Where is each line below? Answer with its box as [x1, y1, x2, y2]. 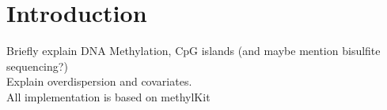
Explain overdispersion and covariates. [6, 73, 192, 90]
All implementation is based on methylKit [6, 88, 211, 104]
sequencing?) [6, 57, 68, 74]
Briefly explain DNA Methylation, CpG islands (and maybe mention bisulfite [6, 42, 381, 59]
